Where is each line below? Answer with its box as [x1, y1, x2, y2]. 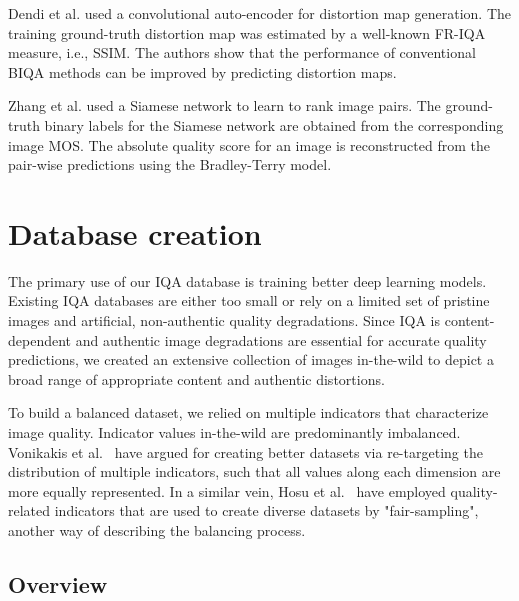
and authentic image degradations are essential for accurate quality [75, 329, 487, 350]
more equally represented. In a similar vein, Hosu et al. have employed [8, 480, 446, 501]
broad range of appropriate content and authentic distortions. [8, 368, 385, 389]
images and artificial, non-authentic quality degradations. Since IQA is [8, 310, 441, 331]
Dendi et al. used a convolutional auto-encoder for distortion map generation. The [8, 3, 511, 23]
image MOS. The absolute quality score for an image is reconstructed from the [8, 134, 490, 155]
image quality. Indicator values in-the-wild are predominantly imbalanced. [8, 422, 461, 443]
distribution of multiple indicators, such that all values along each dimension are [8, 461, 501, 482]
